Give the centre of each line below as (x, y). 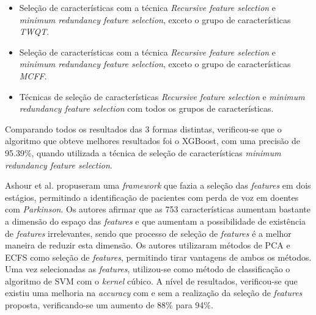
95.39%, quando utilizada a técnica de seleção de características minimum (143, 152)
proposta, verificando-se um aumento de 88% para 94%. (109, 305)
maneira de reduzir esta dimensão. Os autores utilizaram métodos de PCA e (148, 245)
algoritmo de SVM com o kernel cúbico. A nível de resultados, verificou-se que (151, 281)
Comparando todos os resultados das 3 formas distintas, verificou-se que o (143, 129)
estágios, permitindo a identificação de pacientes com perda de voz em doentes (152, 197)
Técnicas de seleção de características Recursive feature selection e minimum (162, 96)
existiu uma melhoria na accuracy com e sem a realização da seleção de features (154, 293)
